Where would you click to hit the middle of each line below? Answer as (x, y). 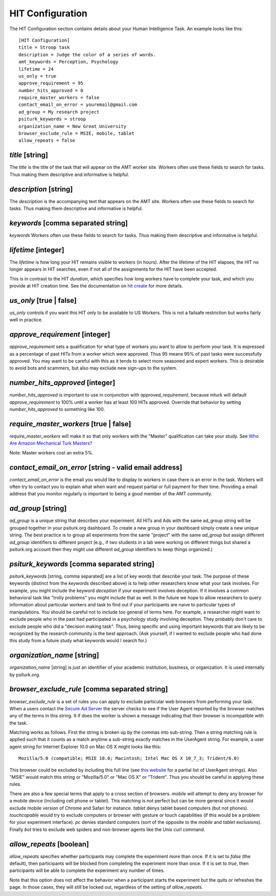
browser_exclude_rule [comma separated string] (89, 689)
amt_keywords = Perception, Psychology (68, 62)
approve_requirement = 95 (51, 83)
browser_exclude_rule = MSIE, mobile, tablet (77, 134)
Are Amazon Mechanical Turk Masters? (51, 443)
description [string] (41, 189)
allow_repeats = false (47, 140)
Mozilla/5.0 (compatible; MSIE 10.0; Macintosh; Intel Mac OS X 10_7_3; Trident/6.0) (129, 758)
